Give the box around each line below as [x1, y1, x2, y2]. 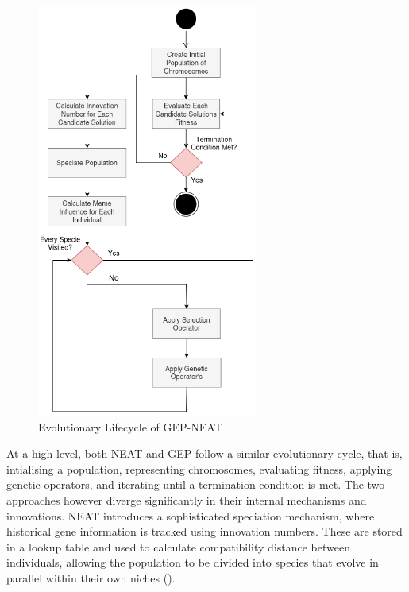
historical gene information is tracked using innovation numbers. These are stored [6, 523, 403, 540]
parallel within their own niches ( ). [6, 569, 176, 586]
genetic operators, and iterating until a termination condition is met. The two [6, 476, 385, 493]
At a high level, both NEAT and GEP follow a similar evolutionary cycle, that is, [6, 445, 403, 462]
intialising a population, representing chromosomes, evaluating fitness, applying [6, 460, 392, 477]
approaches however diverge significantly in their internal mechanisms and [6, 491, 367, 508]
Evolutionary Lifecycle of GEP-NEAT [38, 418, 222, 435]
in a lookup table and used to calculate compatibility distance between [6, 538, 350, 555]
